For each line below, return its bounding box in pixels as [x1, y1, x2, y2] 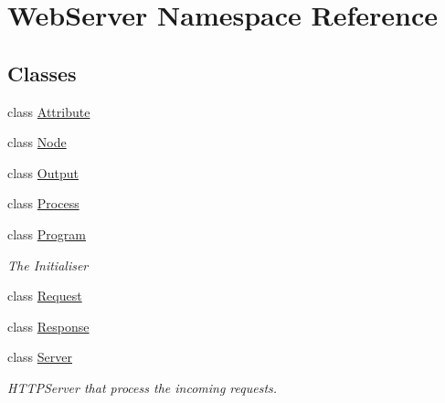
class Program [7, 224, 86, 243]
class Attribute [7, 101, 90, 121]
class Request [7, 286, 82, 305]
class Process [7, 194, 79, 213]
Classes [7, 58, 77, 87]
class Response [7, 316, 90, 335]
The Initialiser [7, 255, 89, 274]
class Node [7, 133, 67, 152]
